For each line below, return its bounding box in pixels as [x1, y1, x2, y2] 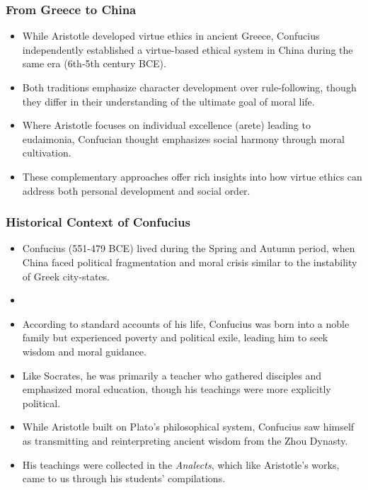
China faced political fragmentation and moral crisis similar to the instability [22, 254, 357, 269]
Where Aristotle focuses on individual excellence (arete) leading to [22, 118, 311, 132]
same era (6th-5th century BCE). [22, 56, 166, 71]
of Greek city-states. [22, 268, 110, 283]
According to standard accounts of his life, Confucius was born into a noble [22, 316, 350, 331]
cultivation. [22, 145, 71, 160]
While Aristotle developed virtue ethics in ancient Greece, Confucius [22, 28, 320, 43]
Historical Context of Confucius [6, 213, 190, 231]
